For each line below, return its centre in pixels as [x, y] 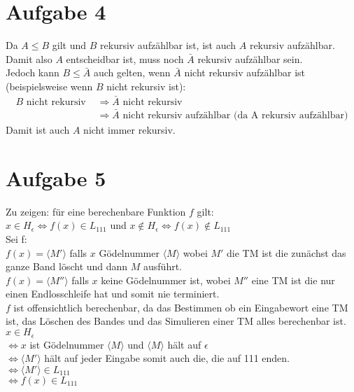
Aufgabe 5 [56, 177]
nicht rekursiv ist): [146, 86]
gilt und [69, 45]
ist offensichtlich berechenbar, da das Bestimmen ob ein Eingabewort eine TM [181, 307]
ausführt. [163, 266]
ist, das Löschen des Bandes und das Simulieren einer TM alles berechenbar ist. [176, 321]
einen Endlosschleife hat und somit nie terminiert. [113, 294]
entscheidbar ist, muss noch [125, 58]
